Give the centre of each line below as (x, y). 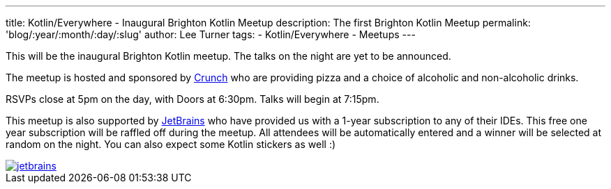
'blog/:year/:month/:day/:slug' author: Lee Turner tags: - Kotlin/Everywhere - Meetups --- (211, 34)
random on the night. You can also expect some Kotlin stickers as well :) (171, 144)
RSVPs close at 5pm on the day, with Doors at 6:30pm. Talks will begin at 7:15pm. (193, 99)
